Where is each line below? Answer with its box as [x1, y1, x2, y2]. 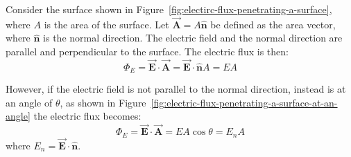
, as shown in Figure [60, 95, 146, 109]
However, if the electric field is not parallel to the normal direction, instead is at [6, 82, 346, 96]
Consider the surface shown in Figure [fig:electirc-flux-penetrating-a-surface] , [6, 2, 332, 16]
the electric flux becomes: [33, 109, 142, 123]
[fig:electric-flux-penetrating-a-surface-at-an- [151, 95, 338, 109]
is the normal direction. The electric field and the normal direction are [43, 30, 343, 45]
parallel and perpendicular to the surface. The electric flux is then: [6, 44, 289, 58]
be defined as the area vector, [210, 17, 336, 31]
